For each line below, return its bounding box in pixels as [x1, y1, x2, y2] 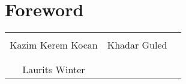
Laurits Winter [22, 62, 85, 77]
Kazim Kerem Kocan [10, 38, 98, 52]
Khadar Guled [107, 38, 167, 52]
